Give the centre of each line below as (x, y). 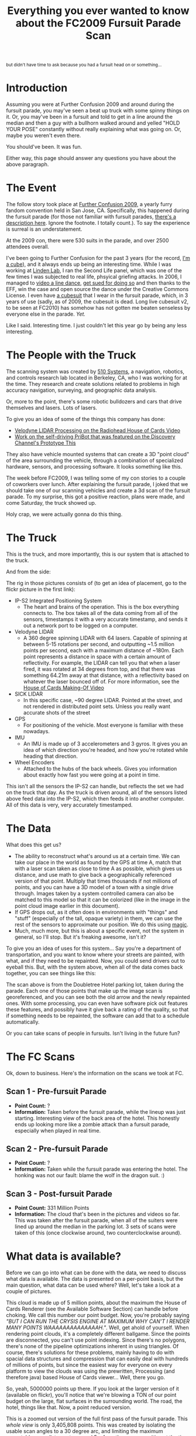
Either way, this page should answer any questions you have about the (91, 158)
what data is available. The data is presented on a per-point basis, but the (95, 1279)
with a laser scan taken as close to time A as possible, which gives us (98, 869)
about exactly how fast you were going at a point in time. (92, 775)
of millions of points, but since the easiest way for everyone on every (89, 1365)
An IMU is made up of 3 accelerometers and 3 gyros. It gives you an (105, 743)
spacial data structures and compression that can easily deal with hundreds (97, 1359)
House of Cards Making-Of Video (63, 688)
